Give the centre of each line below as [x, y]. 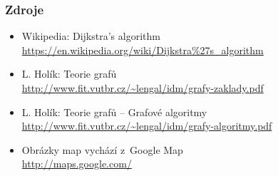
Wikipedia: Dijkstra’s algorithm [91, 36]
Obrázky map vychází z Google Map [102, 149]
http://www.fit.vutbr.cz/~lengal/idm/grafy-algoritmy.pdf [147, 126]
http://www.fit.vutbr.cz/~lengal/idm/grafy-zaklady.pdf [143, 88]
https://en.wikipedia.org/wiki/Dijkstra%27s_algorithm [143, 50]
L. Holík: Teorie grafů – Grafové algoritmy [114, 112]
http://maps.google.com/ [77, 164]
